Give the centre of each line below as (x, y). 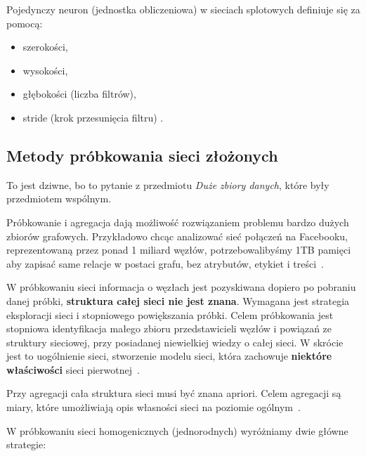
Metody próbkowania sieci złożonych (142, 155)
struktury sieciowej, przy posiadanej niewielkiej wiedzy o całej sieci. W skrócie (175, 342)
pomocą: (25, 23)
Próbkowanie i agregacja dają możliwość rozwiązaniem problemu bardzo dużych (178, 222)
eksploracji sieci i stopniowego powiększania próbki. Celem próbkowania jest (170, 314)
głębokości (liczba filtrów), (79, 94)
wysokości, (45, 70)
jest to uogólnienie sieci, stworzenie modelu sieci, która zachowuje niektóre (169, 356)
